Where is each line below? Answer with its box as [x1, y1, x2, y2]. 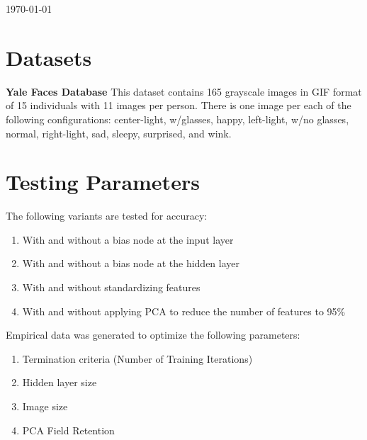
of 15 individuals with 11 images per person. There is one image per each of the [6, 98, 351, 113]
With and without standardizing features [22, 280, 201, 294]
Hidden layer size [22, 375, 97, 390]
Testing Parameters [6, 167, 200, 196]
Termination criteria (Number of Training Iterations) [22, 351, 253, 366]
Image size [22, 398, 68, 413]
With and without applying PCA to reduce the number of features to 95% [22, 303, 346, 318]
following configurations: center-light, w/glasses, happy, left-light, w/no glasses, [6, 111, 349, 126]
